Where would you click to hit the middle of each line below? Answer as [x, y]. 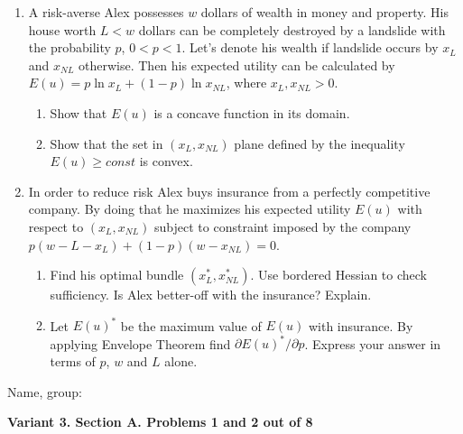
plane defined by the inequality [319, 143]
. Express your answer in [373, 343]
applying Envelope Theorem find [140, 343]
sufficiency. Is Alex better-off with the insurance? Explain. [211, 295]
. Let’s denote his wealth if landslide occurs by [310, 47]
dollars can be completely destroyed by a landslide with [292, 29]
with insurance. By [361, 325]
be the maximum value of [191, 325]
